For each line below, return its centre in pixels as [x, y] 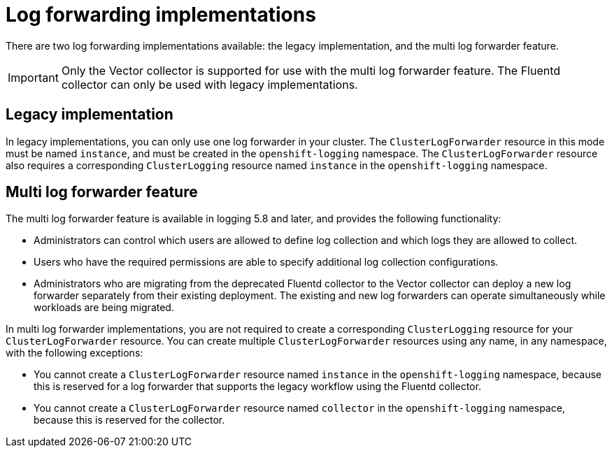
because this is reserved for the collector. [129, 420]
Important [33, 77]
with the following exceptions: [74, 353]
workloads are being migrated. [104, 308]
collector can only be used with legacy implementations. [209, 84]
